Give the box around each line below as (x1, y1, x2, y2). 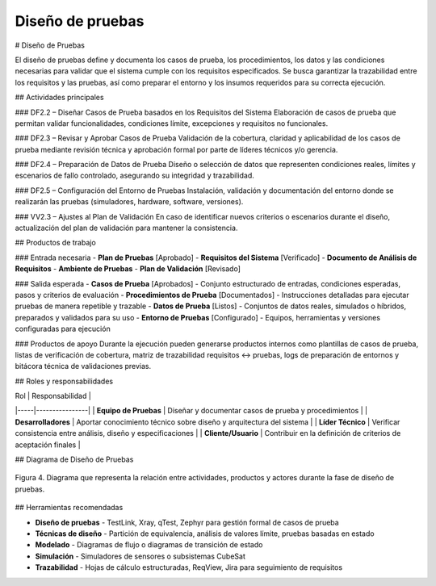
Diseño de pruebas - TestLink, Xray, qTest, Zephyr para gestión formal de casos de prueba (35, 517, 339, 527)
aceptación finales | (15, 440, 81, 450)
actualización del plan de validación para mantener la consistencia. (15, 223, 238, 233)
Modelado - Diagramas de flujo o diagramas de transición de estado (35, 540, 263, 550)
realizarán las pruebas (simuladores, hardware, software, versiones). (15, 197, 244, 207)
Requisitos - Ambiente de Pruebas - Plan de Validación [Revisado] (15, 264, 241, 274)
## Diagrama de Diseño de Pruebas (15, 454, 134, 464)
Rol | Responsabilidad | (15, 391, 92, 401)
